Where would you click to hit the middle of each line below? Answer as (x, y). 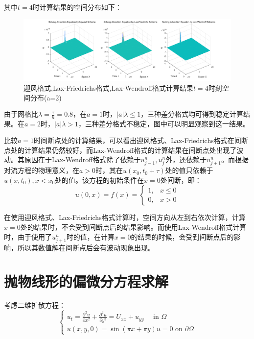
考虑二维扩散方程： (35, 304)
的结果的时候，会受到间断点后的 (182, 236)
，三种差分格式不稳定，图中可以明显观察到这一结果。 (164, 124)
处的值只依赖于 (189, 170)
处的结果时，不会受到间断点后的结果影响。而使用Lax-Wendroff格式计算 (133, 227)
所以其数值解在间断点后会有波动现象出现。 (86, 247)
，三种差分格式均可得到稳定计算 (192, 114)
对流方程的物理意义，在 (42, 170)
